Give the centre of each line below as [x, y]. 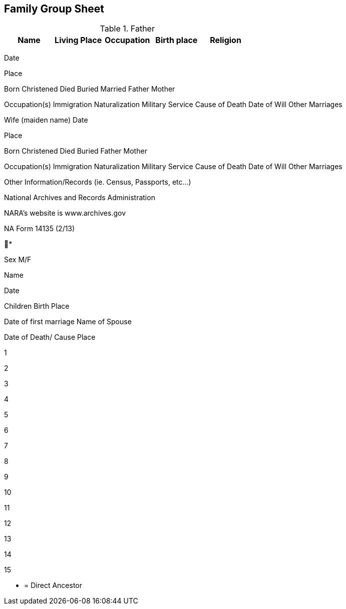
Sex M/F [18, 260]
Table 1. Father [127, 29]
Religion [226, 40]
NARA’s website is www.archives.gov [65, 213]
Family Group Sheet [54, 9]
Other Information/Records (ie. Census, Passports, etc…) [98, 182]
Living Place [78, 40]
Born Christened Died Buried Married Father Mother [90, 89]
